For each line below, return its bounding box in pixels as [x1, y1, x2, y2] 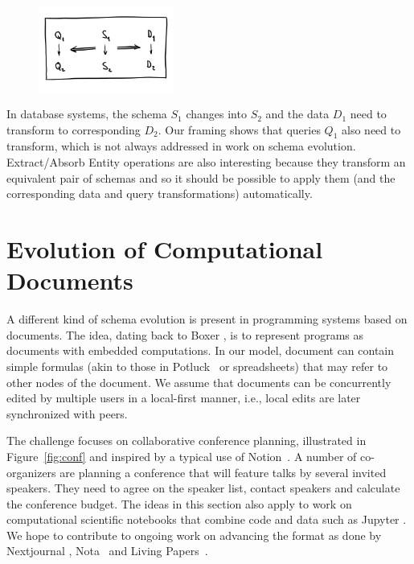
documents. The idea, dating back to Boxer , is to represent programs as [6, 326, 364, 343]
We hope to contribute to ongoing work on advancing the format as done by [6, 526, 382, 543]
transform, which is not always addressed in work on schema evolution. [6, 138, 356, 154]
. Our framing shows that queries [158, 121, 321, 138]
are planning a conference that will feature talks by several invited [59, 463, 387, 480]
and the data [265, 105, 330, 122]
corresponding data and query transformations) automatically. [6, 185, 313, 202]
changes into [186, 105, 247, 122]
